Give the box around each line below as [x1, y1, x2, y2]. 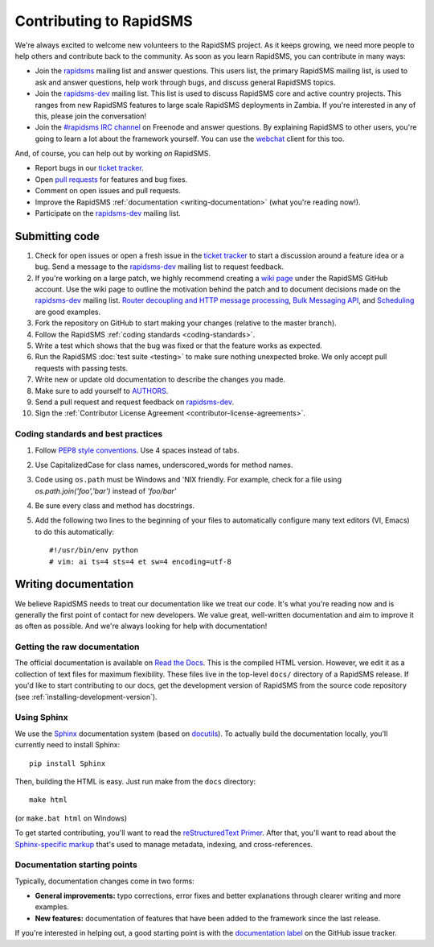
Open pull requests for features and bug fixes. [35, 174, 188, 184]
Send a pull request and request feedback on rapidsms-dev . [35, 397, 235, 407]
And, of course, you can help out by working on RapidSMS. [14, 149, 211, 159]
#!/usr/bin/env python [49, 546, 139, 555]
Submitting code [14, 230, 100, 243]
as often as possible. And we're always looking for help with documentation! [14, 621, 268, 631]
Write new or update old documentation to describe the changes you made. [35, 374, 285, 384]
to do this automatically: [35, 527, 115, 536]
